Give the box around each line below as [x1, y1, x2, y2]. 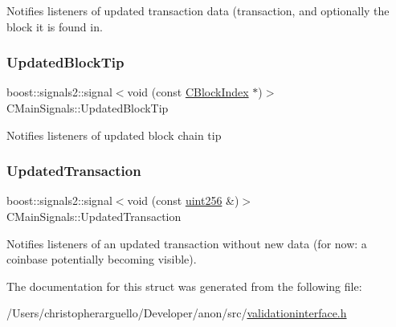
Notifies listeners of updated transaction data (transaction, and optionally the [6, 2, 390, 18]
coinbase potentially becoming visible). [6, 251, 197, 268]
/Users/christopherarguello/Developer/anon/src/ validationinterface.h [6, 305, 347, 321]
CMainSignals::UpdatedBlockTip [6, 100, 169, 116]
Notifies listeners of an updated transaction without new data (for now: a [6, 235, 367, 251]
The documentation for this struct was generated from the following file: [6, 277, 362, 294]
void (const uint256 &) [127, 192, 239, 209]
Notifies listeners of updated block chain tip [6, 126, 222, 143]
